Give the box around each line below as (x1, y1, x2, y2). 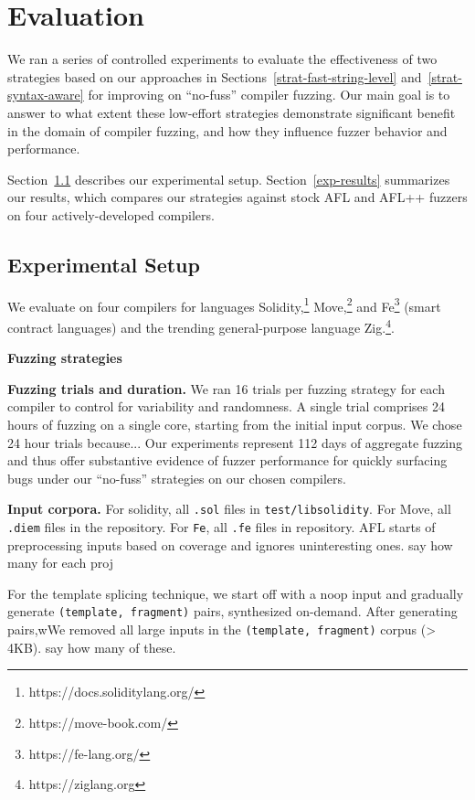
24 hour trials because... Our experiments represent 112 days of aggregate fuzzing (7, 432, 463, 452)
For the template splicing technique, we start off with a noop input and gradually (7, 583, 464, 603)
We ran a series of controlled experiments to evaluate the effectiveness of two (7, 49, 438, 69)
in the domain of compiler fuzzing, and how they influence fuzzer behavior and (7, 121, 448, 140)
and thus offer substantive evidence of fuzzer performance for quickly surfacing (7, 451, 448, 470)
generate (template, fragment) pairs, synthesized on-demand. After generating (7, 602, 458, 621)
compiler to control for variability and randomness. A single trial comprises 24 (7, 397, 445, 416)
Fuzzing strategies (7, 348, 122, 368)
